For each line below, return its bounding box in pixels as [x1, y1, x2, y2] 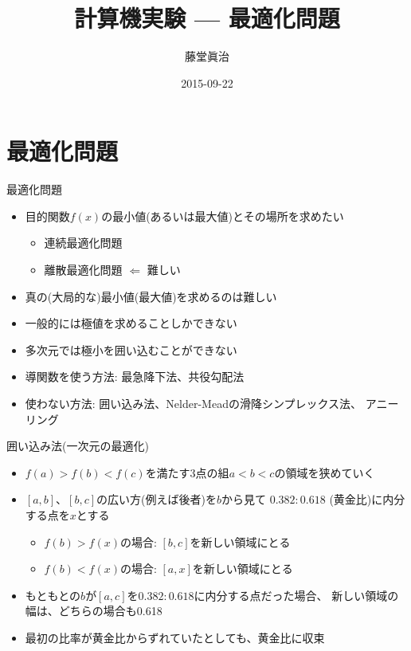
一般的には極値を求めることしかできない [25, 315, 237, 331]
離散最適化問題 [44, 261, 123, 278]
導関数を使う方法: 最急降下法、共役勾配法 [25, 368, 245, 385]
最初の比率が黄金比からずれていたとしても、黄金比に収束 [25, 629, 325, 645]
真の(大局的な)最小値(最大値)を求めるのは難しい [25, 288, 277, 304]
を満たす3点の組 [145, 464, 229, 480]
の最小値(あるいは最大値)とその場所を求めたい [101, 207, 344, 224]
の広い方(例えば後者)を [96, 491, 217, 508]
